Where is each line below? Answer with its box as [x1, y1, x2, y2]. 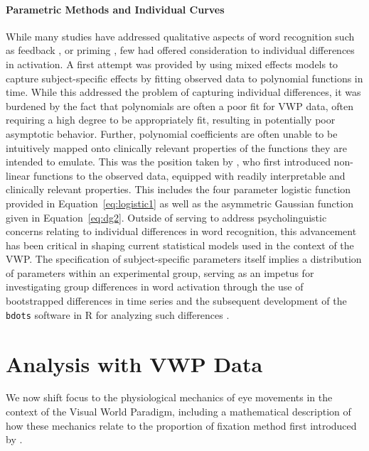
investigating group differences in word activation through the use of [6, 279, 304, 294]
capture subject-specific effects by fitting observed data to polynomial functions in [6, 70, 363, 85]
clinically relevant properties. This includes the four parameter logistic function [6, 182, 351, 197]
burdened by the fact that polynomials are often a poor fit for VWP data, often [6, 98, 353, 113]
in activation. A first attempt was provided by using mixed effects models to [6, 56, 338, 71]
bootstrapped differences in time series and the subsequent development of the [6, 293, 347, 308]
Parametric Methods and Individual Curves [6, 1, 225, 16]
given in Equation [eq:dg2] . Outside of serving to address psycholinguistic [6, 210, 327, 224]
